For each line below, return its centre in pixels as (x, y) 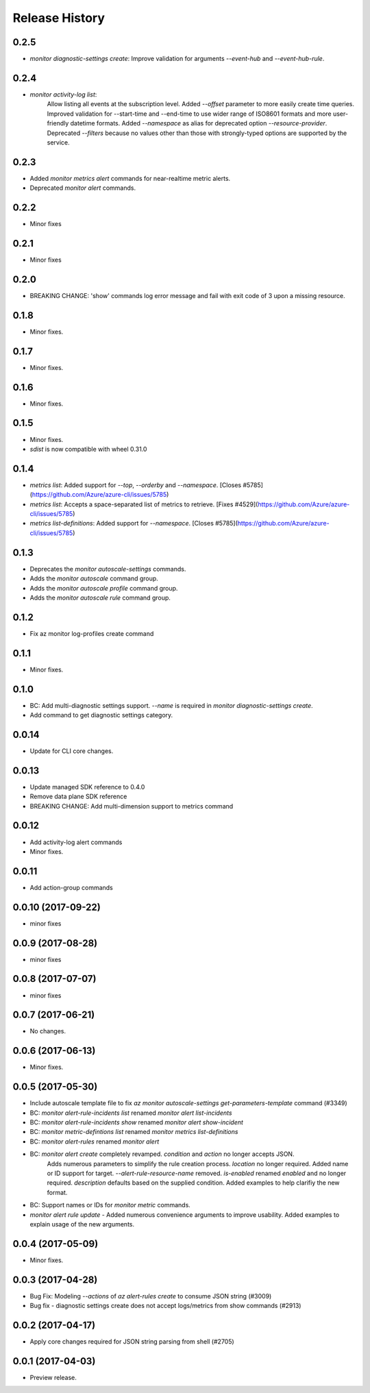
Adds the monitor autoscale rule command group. (100, 597)
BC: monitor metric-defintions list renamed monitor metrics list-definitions (134, 1132)
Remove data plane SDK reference (78, 797)
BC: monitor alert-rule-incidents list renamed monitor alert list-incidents (131, 1113)
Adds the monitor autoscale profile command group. (104, 588)
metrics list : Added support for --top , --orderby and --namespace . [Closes (136, 485)
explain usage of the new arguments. (82, 1224)
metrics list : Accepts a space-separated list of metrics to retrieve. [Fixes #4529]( (144, 504)
